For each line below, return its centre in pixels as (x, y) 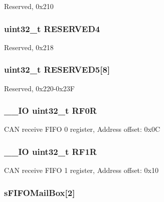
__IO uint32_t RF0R (50, 111)
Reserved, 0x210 (29, 6)
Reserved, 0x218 (29, 47)
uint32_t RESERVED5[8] (57, 69)
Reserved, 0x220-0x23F (39, 88)
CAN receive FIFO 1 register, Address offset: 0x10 (81, 170)
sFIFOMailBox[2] (40, 192)
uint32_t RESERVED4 (52, 28)
